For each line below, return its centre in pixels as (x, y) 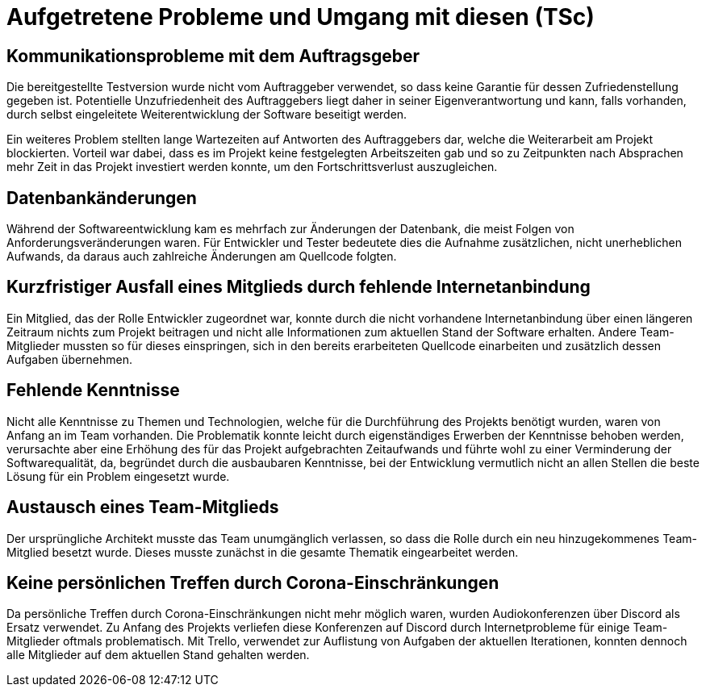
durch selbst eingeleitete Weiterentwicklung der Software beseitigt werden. (207, 115)
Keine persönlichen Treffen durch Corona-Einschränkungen (253, 582)
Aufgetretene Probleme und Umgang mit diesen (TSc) (301, 17)
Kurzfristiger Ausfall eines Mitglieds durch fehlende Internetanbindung (299, 287)
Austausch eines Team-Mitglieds (143, 507)
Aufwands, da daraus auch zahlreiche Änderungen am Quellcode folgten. (202, 257)
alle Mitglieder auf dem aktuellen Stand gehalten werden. (158, 655)
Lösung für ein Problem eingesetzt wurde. (118, 476)
